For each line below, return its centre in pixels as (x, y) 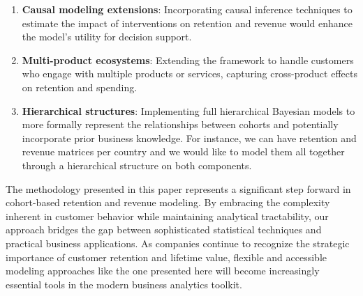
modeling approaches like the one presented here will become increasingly (163, 271)
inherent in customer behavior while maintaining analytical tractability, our (167, 216)
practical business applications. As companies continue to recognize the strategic (178, 243)
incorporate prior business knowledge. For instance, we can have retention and (189, 138)
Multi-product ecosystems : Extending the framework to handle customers (188, 60)
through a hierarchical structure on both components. (137, 165)
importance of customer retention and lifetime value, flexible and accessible (166, 257)
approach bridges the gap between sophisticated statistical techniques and (164, 229)
